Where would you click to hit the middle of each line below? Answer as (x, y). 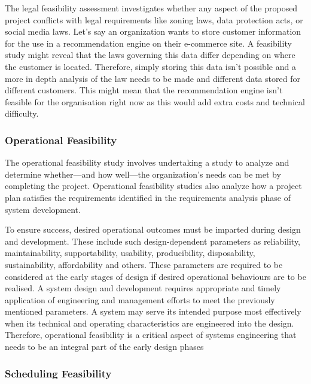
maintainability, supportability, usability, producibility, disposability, (130, 253)
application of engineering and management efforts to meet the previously (140, 299)
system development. (43, 209)
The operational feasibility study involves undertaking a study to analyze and (147, 162)
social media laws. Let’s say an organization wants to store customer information (153, 31)
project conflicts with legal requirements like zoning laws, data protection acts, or (154, 19)
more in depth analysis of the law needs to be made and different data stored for (153, 78)
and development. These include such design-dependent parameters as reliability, (153, 241)
